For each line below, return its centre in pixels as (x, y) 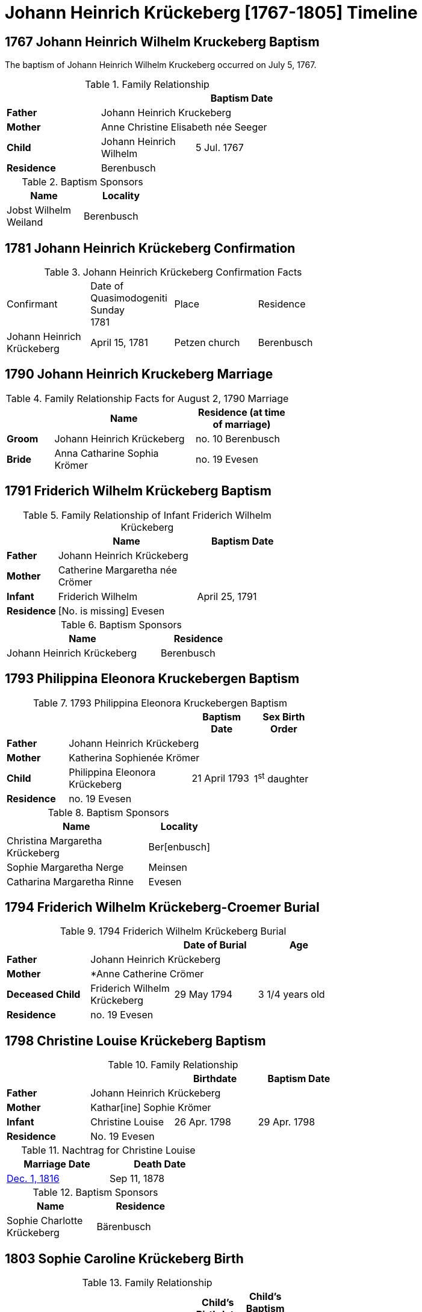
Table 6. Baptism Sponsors (121, 624)
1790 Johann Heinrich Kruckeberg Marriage (139, 374)
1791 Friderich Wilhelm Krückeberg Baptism (138, 491)
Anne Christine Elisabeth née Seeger (184, 127)
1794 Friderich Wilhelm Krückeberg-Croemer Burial (162, 907)
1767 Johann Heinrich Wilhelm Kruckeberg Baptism (162, 42)
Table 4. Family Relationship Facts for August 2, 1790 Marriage (147, 398)
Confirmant (32, 304)
